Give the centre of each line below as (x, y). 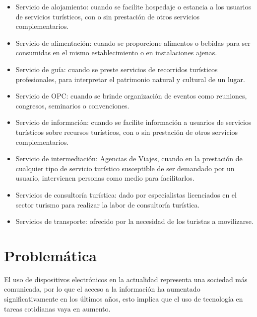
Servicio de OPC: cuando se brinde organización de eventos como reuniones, (131, 96)
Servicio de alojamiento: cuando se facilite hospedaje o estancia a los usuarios (133, 6)
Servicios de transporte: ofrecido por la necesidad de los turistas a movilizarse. (134, 221)
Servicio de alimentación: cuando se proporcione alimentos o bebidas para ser (133, 43)
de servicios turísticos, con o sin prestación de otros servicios (108, 16)
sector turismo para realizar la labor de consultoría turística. (108, 204)
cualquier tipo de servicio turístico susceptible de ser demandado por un (125, 168)
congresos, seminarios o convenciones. (72, 105)
